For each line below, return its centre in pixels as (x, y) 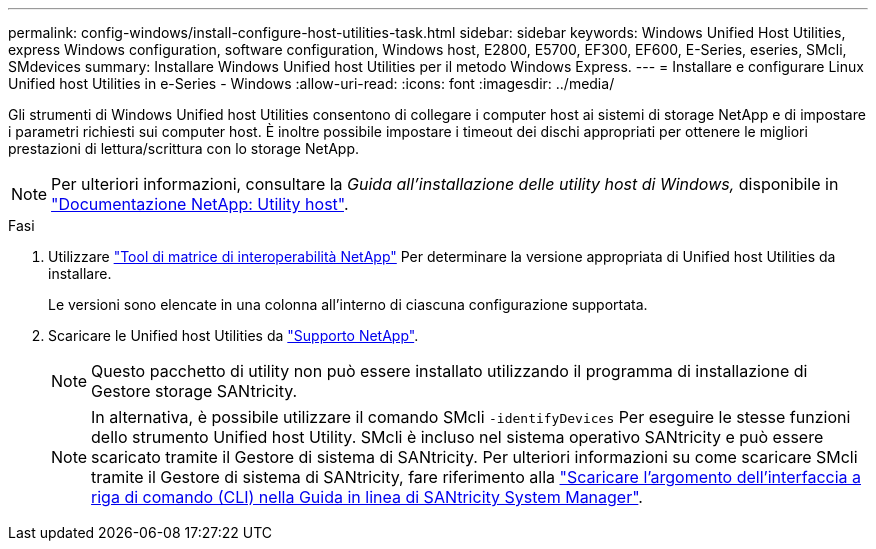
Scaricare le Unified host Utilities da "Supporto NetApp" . (233, 335)
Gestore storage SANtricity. (194, 391)
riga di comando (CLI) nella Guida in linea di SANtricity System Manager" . (367, 497)
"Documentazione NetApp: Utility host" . (200, 204)
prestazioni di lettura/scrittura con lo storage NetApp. (184, 148)
